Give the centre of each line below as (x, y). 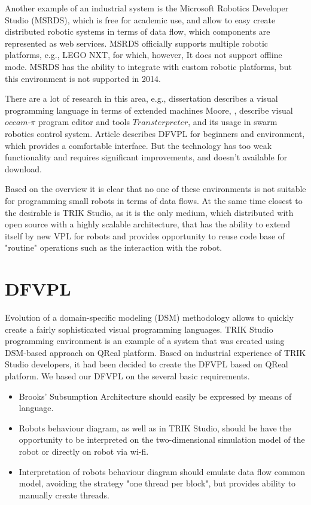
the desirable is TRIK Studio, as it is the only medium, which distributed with (149, 212)
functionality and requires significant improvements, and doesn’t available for (146, 157)
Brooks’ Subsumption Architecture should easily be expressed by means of (155, 396)
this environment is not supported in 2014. (83, 78)
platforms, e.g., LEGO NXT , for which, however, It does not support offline (144, 55)
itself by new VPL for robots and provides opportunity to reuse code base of (145, 235)
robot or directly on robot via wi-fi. (84, 451)
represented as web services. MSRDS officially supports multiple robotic (137, 43)
